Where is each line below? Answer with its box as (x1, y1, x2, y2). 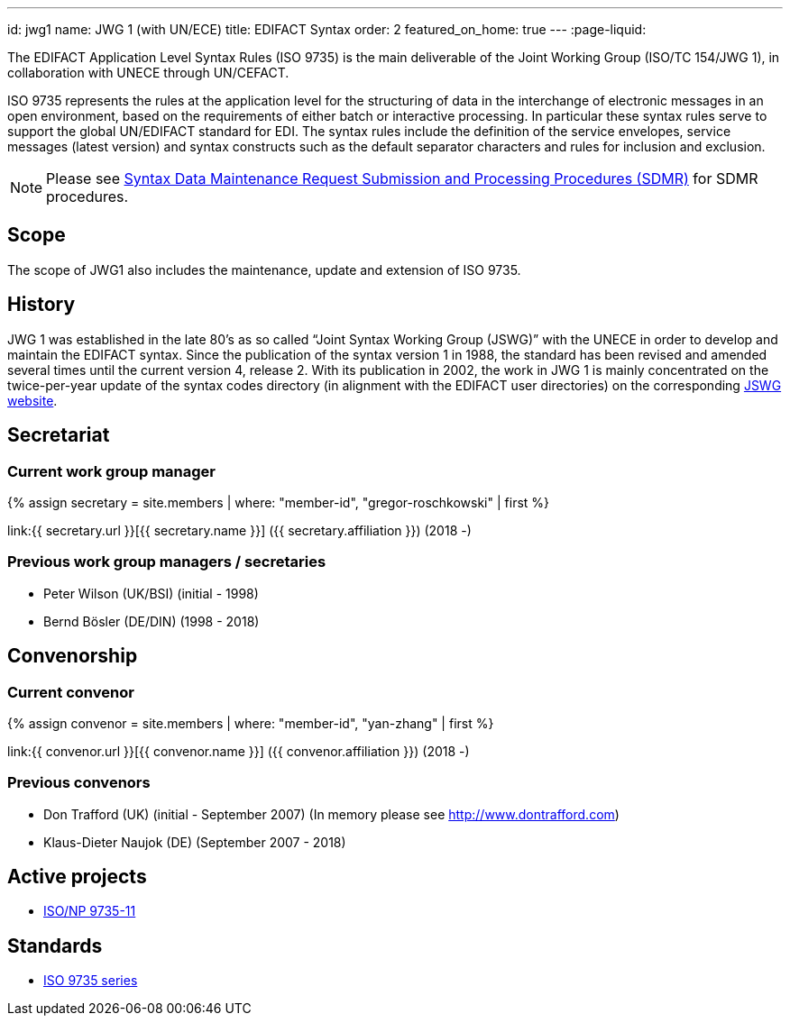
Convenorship (7, 644, 138, 668)
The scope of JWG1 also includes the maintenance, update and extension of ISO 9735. (7, 261, 521, 278)
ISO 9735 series (43, 973, 138, 989)
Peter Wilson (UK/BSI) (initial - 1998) (43, 585, 259, 601)
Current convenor (7, 682, 134, 701)
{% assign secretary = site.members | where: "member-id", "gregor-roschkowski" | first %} (7, 494, 550, 510)
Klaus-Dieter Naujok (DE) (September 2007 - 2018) (43, 834, 346, 850)
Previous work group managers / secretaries (7, 553, 326, 571)
